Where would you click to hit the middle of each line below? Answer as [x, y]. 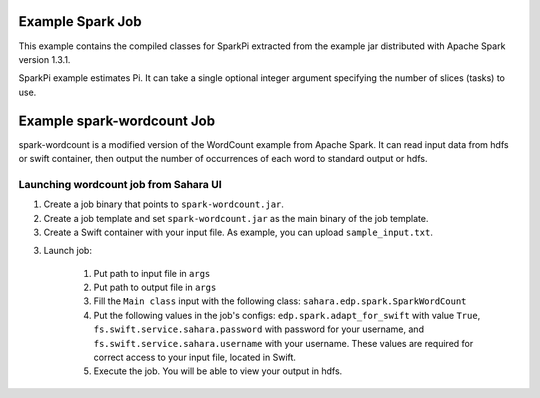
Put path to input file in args [152, 273]
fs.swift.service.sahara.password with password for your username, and [259, 329]
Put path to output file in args [155, 287]
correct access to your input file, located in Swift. [195, 357]
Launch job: [67, 251]
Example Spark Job [80, 21]
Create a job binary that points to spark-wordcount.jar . [164, 204]
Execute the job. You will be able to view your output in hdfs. [218, 371]
